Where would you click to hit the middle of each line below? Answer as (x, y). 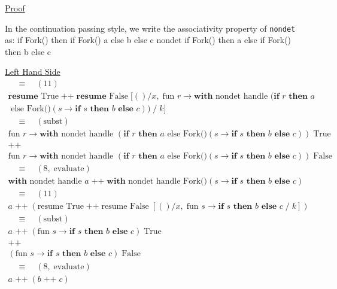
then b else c (28, 51)
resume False (125, 207)
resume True (60, 207)
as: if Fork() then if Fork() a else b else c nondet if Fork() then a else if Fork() (148, 40)
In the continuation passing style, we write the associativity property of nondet (150, 28)
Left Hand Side (33, 72)
